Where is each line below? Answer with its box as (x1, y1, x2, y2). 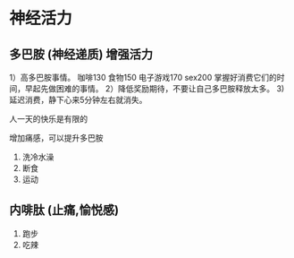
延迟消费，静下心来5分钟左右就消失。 (9, 95, 147, 105)
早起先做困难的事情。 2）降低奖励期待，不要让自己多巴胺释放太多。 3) (24, 83, 285, 94)
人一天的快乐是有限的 (9, 114, 88, 124)
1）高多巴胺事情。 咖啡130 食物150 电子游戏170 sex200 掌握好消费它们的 (9, 73, 277, 82)
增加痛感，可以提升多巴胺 (9, 133, 104, 143)
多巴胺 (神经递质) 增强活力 (9, 47, 154, 62)
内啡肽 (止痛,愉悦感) (9, 202, 119, 218)
